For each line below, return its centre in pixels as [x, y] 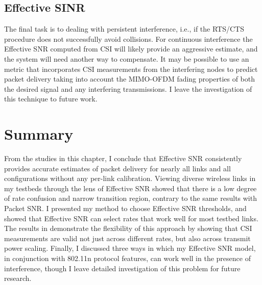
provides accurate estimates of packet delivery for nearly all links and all [117, 168]
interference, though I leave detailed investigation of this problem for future [122, 268]
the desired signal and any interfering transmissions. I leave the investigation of [128, 88]
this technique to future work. [51, 99]
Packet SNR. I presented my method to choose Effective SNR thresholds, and [125, 208]
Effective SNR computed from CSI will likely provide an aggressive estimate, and [131, 49]
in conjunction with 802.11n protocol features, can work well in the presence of [127, 258]
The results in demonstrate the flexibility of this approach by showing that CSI [128, 228]
